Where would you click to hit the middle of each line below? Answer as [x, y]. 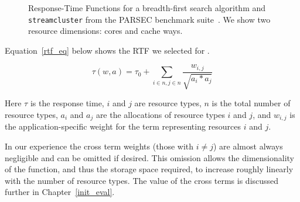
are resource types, [168, 103]
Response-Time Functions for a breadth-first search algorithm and [147, 8]
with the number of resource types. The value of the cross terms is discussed [142, 180]
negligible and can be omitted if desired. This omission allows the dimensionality [150, 157]
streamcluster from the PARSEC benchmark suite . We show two [149, 19]
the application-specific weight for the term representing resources [123, 126]
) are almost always [248, 146]
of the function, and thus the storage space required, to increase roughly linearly [149, 169]
